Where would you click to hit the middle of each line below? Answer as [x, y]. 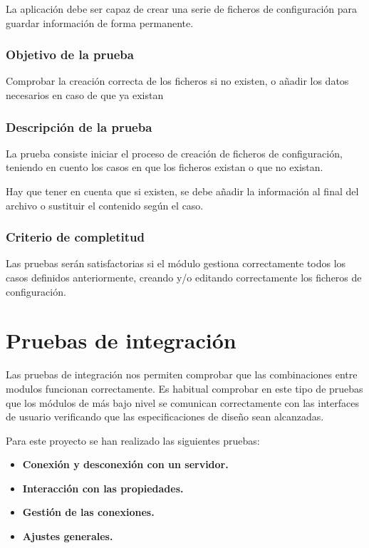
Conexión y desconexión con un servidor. [125, 464]
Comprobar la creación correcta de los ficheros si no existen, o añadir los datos [177, 81]
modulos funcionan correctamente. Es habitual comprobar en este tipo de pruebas [184, 388]
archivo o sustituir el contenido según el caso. [105, 205]
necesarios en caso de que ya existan [85, 95]
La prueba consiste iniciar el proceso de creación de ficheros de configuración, [174, 153]
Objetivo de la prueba [70, 55]
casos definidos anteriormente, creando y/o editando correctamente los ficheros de [184, 277]
